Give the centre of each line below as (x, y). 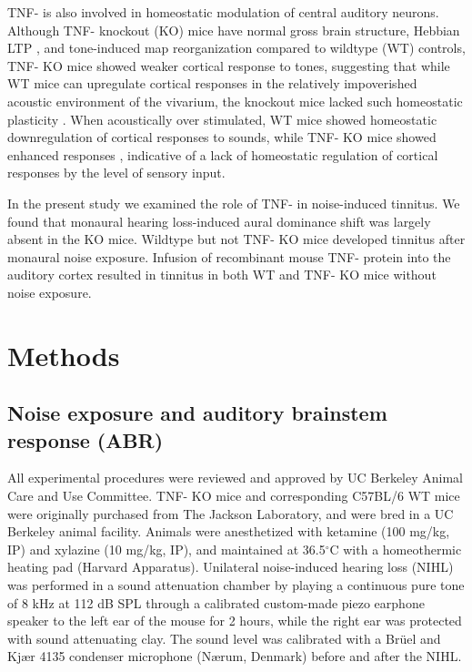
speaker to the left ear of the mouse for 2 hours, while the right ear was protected (235, 621)
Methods (64, 355)
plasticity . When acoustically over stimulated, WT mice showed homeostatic (222, 119)
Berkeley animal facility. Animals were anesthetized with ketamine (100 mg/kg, (229, 531)
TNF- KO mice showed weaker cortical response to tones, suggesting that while (229, 65)
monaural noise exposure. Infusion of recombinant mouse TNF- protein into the (229, 256)
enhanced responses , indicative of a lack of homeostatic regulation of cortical (223, 154)
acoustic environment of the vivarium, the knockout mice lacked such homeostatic (235, 101)
